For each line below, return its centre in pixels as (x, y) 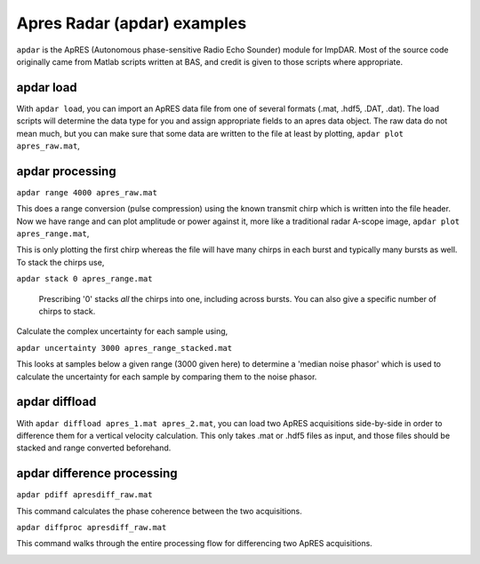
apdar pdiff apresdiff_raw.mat (84, 495)
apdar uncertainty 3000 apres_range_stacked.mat (124, 348)
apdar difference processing (97, 474)
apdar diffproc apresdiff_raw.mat (92, 527)
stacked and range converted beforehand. (94, 448)
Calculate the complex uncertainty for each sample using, (122, 331)
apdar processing (66, 171)
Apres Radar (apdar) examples (132, 23)
